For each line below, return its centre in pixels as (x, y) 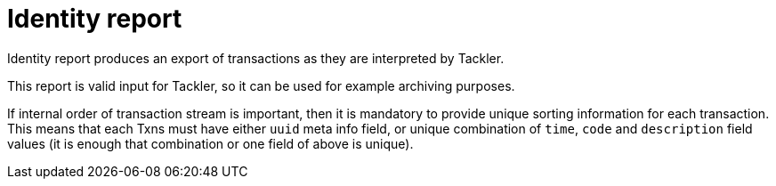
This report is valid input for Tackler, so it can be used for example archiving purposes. (261, 85)
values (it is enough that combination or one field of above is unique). (210, 143)
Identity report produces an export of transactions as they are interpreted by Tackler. (256, 58)
